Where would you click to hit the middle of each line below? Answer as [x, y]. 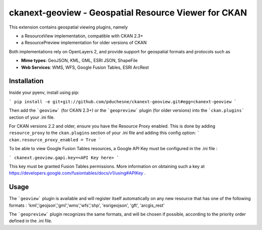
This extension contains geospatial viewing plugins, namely [68, 27]
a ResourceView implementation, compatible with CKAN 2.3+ [82, 36]
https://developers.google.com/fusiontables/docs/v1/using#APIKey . [77, 173]
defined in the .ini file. [31, 221]
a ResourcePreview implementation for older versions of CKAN [84, 43]
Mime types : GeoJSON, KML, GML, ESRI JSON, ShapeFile [79, 61]
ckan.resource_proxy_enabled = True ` [55, 140]
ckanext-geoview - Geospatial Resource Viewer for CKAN [128, 13]
